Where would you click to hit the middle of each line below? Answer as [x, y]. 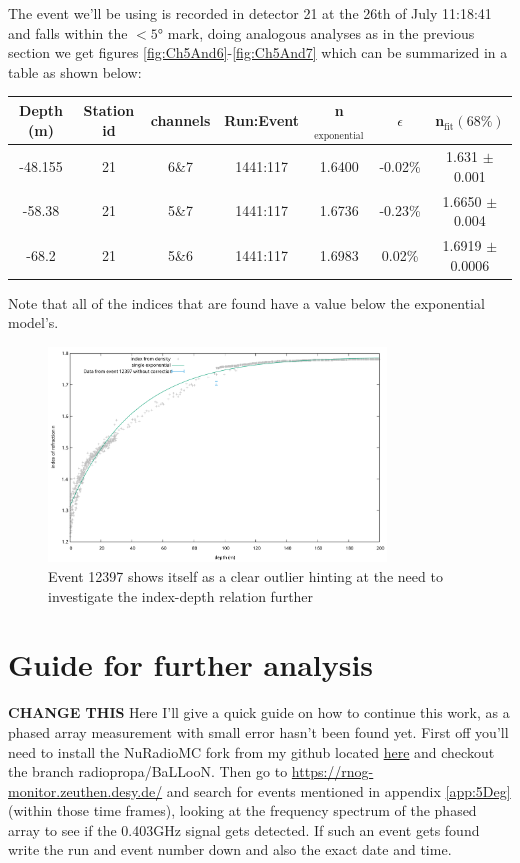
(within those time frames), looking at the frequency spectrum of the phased [242, 810]
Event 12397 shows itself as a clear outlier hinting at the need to [245, 576]
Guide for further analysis [191, 664]
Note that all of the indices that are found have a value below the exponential [246, 302]
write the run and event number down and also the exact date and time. [230, 849]
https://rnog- [332, 771]
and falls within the [68, 32]
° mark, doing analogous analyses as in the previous [316, 32]
